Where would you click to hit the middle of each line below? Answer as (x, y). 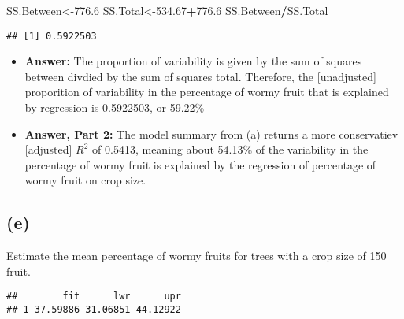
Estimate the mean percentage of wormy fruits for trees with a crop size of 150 (196, 256)
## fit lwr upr (94, 297)
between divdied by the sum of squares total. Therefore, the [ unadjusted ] (200, 76)
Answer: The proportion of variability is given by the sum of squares (193, 61)
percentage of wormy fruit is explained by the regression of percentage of (200, 164)
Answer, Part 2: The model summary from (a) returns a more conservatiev (211, 134)
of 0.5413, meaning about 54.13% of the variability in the (230, 149)
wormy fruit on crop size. (85, 180)
